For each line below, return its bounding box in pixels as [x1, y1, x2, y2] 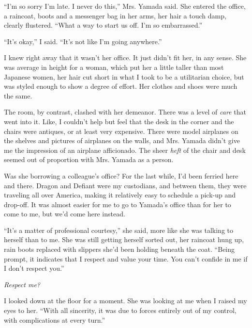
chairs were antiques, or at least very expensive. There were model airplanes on [4, 126, 238, 136]
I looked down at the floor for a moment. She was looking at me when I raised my [4, 295, 247, 306]
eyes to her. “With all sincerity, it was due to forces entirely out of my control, [4, 305, 237, 315]
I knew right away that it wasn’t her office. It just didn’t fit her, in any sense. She [4, 52, 247, 63]
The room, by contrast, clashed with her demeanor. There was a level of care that [4, 107, 246, 117]
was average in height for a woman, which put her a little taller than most [4, 62, 224, 72]
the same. [4, 90, 32, 100]
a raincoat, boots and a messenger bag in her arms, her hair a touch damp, [4, 10, 226, 20]
